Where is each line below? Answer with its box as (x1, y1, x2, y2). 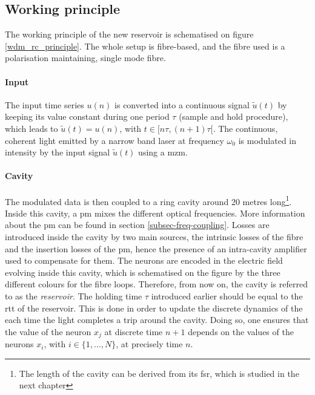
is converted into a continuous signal (114, 98, 250, 111)
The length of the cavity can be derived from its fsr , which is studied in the (19, 367, 299, 379)
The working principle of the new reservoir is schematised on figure (5, 28, 254, 41)
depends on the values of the (188, 325, 294, 338)
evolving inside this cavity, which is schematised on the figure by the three (5, 266, 280, 278)
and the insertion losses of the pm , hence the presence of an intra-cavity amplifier (5, 242, 307, 255)
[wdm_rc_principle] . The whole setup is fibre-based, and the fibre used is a (5, 39, 285, 52)
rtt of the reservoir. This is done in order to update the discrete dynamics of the (5, 301, 303, 314)
